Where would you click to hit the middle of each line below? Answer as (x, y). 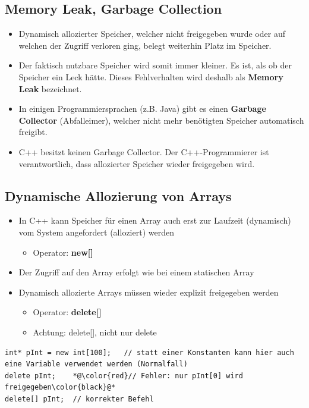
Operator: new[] (63, 252)
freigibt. (33, 132)
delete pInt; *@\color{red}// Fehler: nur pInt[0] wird (124, 376)
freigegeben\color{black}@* (60, 387)
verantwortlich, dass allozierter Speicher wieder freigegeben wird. (137, 163)
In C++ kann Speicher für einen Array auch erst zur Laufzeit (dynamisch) (155, 220)
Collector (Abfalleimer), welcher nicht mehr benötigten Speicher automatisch (161, 120)
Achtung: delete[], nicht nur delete (95, 332)
